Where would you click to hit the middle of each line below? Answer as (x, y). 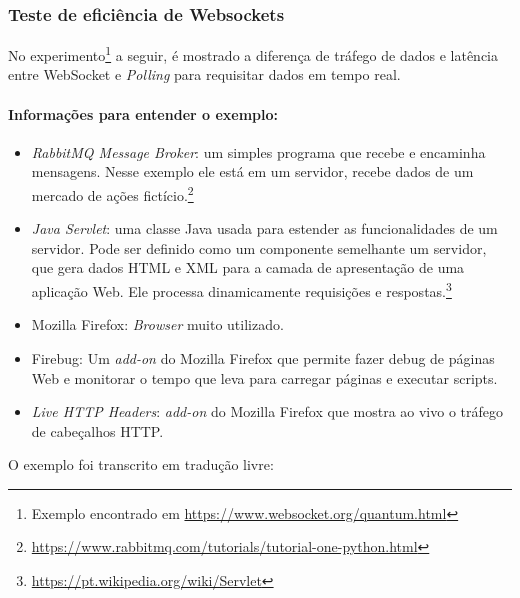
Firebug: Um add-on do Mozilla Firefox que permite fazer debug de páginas (263, 357)
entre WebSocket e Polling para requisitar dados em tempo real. (204, 74)
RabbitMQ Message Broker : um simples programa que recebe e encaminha (258, 151)
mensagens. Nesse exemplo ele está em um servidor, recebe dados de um (252, 171)
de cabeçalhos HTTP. (97, 430)
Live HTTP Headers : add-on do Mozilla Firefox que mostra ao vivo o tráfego (267, 411)
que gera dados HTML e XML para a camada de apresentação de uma (248, 267)
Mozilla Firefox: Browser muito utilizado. (157, 324)
